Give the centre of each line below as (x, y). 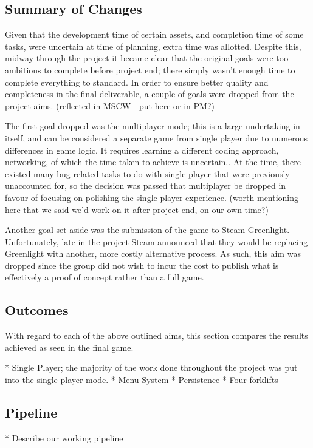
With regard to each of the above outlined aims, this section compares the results (156, 335)
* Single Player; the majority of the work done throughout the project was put (151, 368)
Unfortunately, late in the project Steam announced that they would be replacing (156, 241)
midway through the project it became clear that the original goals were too (147, 58)
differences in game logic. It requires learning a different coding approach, (142, 150)
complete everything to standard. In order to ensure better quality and (137, 82)
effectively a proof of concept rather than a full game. (105, 277)
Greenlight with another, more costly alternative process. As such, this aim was (153, 253)
